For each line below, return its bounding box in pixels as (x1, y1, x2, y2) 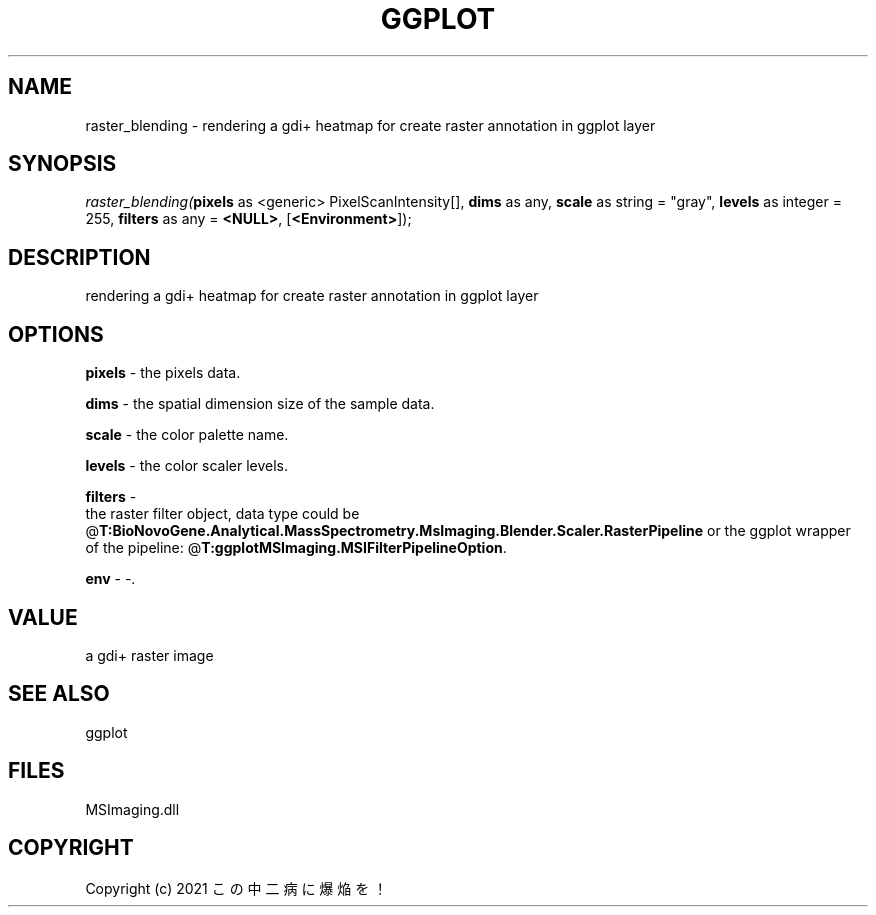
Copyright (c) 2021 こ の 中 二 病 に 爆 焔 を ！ (85, 879, 388, 897)
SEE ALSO (8, 681, 110, 707)
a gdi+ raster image (85, 646, 214, 664)
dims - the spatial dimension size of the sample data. (85, 395, 435, 413)
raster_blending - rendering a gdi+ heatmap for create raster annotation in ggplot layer (85, 116, 656, 134)
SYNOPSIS (8, 151, 117, 177)
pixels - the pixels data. (85, 364, 241, 382)
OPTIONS (8, 321, 104, 347)
